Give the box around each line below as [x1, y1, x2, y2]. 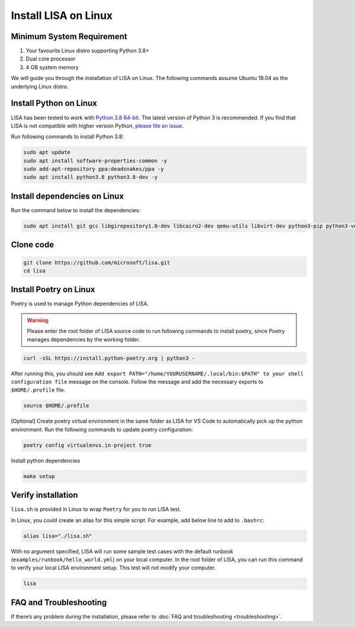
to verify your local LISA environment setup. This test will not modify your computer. [11, 564, 216, 571]
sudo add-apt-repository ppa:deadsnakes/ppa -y [23, 166, 164, 172]
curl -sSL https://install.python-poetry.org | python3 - [23, 354, 195, 362]
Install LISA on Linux [11, 9, 113, 22]
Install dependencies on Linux [11, 191, 124, 201]
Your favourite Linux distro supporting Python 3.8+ [25, 47, 150, 55]
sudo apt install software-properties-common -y [23, 157, 167, 164]
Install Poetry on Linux [11, 284, 95, 295]
